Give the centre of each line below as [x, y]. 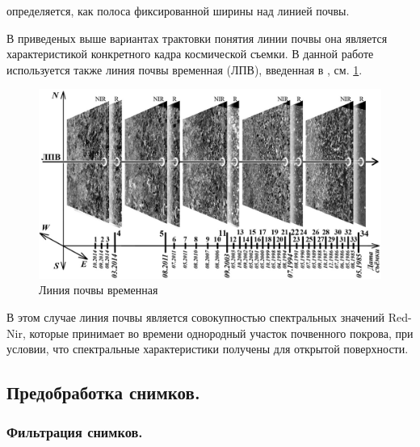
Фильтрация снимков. [75, 432]
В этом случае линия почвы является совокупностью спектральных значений [196, 316]
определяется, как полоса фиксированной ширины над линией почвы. [178, 11]
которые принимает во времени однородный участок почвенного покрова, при [221, 333]
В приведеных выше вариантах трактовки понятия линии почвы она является [197, 38]
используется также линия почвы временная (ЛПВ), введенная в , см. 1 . [185, 69]
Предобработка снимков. [103, 392]
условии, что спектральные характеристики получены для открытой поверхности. [208, 349]
